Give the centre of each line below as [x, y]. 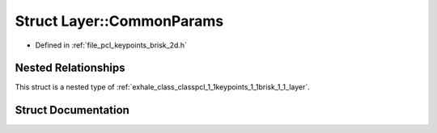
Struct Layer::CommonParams [119, 21]
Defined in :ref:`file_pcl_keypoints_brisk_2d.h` [111, 45]
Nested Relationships [70, 68]
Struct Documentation [72, 110]
